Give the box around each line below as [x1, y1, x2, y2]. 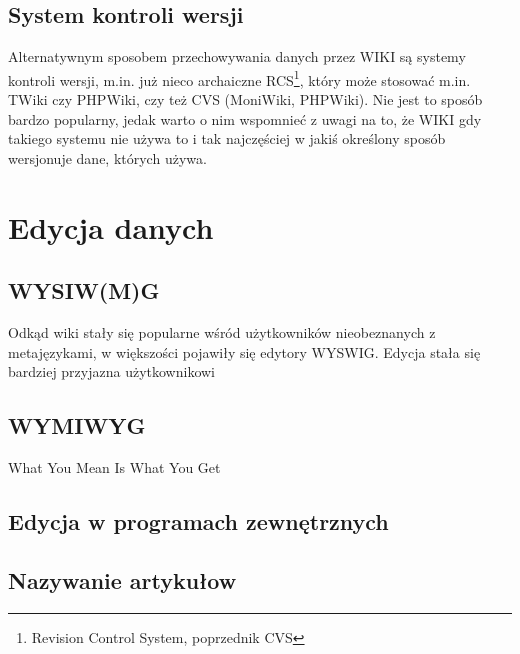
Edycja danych [8, 206, 214, 247]
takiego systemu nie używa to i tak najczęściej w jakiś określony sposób [8, 128, 446, 149]
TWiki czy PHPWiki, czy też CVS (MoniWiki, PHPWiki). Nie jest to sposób [8, 89, 483, 110]
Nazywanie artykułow [8, 564, 237, 595]
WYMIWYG [8, 410, 146, 441]
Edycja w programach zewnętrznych [8, 505, 389, 536]
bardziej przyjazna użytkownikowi [8, 361, 215, 382]
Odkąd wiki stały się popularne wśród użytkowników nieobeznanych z [8, 322, 436, 342]
